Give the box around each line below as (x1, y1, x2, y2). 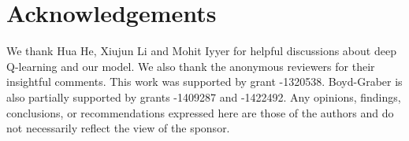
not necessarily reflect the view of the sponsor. (6, 120, 230, 136)
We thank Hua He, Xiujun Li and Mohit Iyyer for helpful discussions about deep (6, 43, 396, 59)
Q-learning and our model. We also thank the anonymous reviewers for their (6, 58, 375, 74)
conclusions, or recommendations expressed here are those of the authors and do (6, 104, 394, 121)
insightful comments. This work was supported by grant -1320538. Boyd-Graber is (6, 73, 403, 90)
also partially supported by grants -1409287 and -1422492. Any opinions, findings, (6, 88, 401, 105)
